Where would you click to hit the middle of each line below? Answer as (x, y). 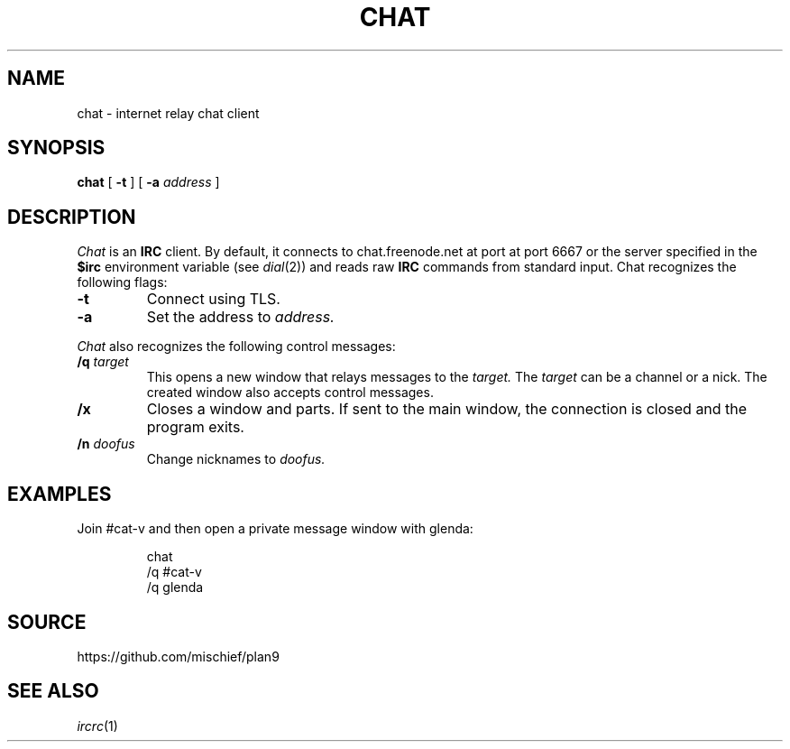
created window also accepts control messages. (290, 393)
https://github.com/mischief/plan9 (178, 656)
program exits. (195, 427)
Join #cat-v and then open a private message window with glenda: (275, 529)
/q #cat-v (174, 572)
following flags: (122, 282)
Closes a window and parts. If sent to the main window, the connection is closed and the (447, 409)
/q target (103, 362)
